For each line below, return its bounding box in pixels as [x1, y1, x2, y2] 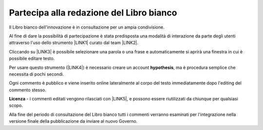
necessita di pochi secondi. [9, 71, 64, 77]
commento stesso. [9, 87, 46, 93]
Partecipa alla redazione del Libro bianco [9, 7, 177, 18]
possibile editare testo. [9, 56, 55, 62]
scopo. [9, 102, 23, 109]
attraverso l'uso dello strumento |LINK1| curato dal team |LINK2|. [9, 40, 138, 46]
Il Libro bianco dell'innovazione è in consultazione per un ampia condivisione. [9, 24, 165, 30]
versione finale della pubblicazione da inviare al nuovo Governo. [9, 118, 138, 124]
